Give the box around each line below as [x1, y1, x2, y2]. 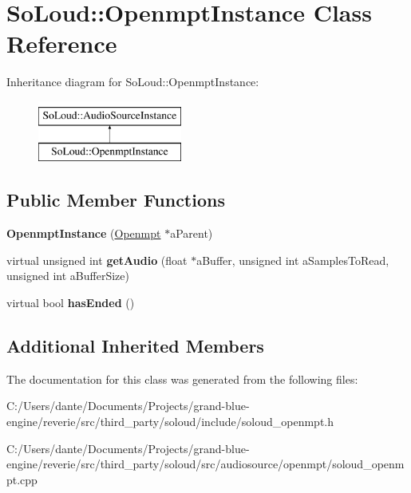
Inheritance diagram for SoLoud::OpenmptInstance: [6, 73, 259, 90]
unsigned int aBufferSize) [6, 267, 129, 284]
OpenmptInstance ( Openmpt [6, 225, 161, 242]
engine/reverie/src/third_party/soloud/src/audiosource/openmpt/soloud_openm [6, 456, 405, 472]
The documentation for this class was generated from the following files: [6, 370, 358, 387]
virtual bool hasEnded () [6, 294, 135, 311]
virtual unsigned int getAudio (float [6, 251, 188, 268]
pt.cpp [6, 471, 38, 487]
